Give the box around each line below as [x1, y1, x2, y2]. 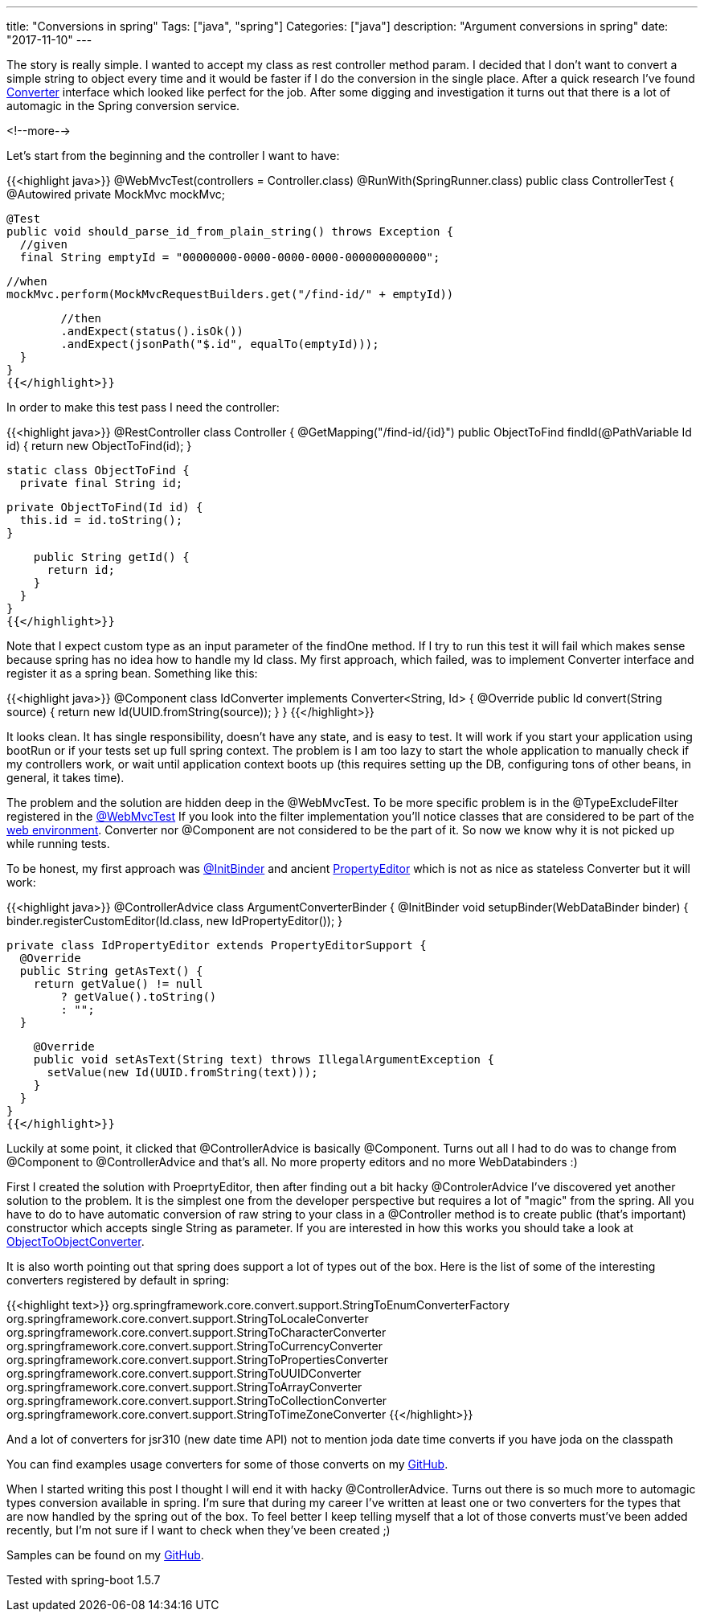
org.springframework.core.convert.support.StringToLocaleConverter [6, 1312, 369, 1325]
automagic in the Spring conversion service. [6, 99, 240, 113]
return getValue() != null [33, 977, 203, 990]
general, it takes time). [6, 771, 125, 784]
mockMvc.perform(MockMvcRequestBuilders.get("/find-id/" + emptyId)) [6, 288, 454, 301]
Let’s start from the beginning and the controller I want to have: [6, 149, 340, 162]
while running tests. [6, 837, 110, 850]
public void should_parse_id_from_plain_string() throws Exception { [6, 225, 454, 238]
